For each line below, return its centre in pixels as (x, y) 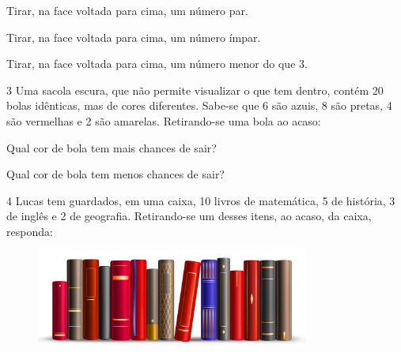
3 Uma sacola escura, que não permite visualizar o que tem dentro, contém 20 (195, 90)
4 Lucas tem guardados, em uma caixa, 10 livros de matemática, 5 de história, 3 (201, 200)
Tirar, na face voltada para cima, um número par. (127, 10)
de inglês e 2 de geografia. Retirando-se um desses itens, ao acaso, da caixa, (189, 216)
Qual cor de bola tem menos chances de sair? (115, 174)
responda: (30, 231)
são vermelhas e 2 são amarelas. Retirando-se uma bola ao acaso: (164, 120)
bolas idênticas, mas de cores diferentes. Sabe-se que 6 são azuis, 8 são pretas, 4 (199, 105)
